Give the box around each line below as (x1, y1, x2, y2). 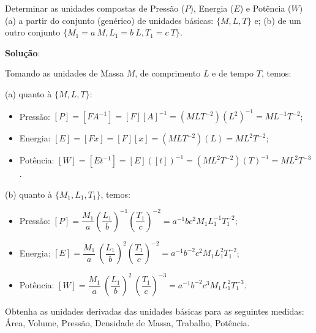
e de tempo (212, 67, 254, 80)
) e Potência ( (239, 2, 292, 14)
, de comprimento (135, 67, 201, 80)
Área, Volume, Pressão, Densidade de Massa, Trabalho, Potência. (5, 316, 250, 329)
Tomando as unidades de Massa (5, 67, 124, 80)
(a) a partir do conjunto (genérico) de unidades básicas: (5, 13, 214, 26)
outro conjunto (5, 26, 61, 39)
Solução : (5, 46, 40, 59)
